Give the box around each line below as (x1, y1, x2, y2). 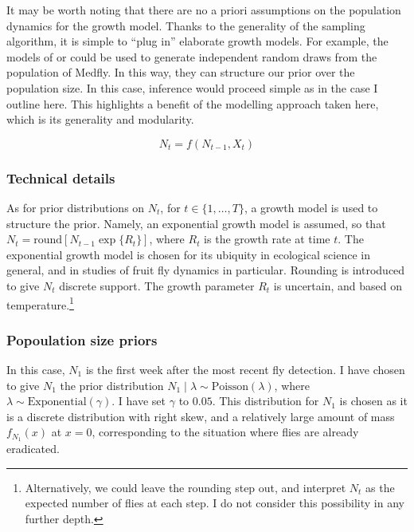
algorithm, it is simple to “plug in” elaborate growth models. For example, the (6, 33, 389, 49)
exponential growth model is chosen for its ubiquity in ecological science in (6, 246, 370, 262)
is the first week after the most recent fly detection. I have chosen (85, 361, 405, 377)
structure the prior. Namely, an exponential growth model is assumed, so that (6, 215, 386, 231)
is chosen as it (339, 392, 408, 409)
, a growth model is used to (244, 199, 378, 215)
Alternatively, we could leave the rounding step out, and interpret (25, 479, 346, 495)
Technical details (6, 167, 115, 187)
